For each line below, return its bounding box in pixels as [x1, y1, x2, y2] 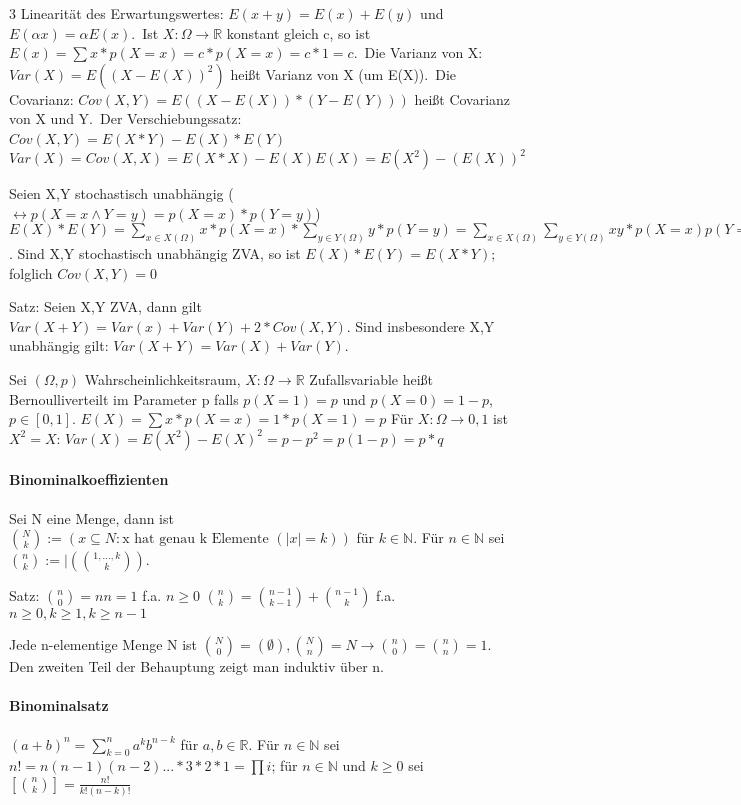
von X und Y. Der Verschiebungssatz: [9, 108, 242, 129]
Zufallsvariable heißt [309, 369, 434, 390]
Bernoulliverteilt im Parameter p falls [9, 388, 239, 409]
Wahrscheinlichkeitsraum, [84, 369, 241, 390]
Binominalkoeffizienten [9, 469, 169, 490]
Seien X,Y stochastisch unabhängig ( [9, 183, 234, 204]
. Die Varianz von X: [353, 42, 483, 63]
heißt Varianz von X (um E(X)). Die [230, 63, 456, 84]
